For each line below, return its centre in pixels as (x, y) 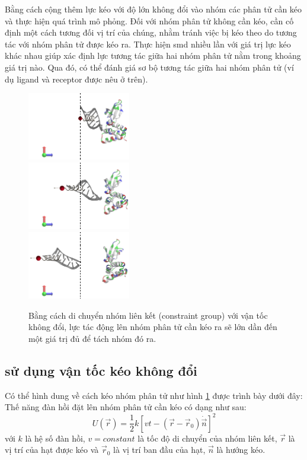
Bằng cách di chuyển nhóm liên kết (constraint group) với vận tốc (148, 315)
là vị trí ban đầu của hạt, (159, 450)
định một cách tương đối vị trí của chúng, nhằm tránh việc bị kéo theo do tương (151, 32)
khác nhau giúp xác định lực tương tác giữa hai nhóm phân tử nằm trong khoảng (153, 55)
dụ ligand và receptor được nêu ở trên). (76, 79)
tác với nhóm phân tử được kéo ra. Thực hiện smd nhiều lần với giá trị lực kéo (148, 44)
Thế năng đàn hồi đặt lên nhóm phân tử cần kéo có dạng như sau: (126, 407)
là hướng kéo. (241, 450)
